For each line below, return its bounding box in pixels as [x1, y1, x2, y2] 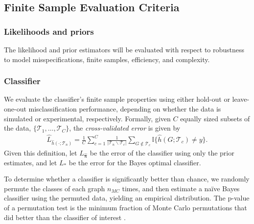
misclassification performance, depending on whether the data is [28, 104, 221, 113]
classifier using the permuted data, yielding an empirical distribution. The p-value [4, 193, 250, 203]
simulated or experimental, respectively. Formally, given [4, 113, 171, 123]
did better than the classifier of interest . [4, 212, 126, 222]
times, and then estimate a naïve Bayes [122, 183, 240, 193]
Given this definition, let [4, 147, 77, 157]
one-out [4, 104, 26, 113]
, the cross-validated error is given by [69, 123, 181, 133]
